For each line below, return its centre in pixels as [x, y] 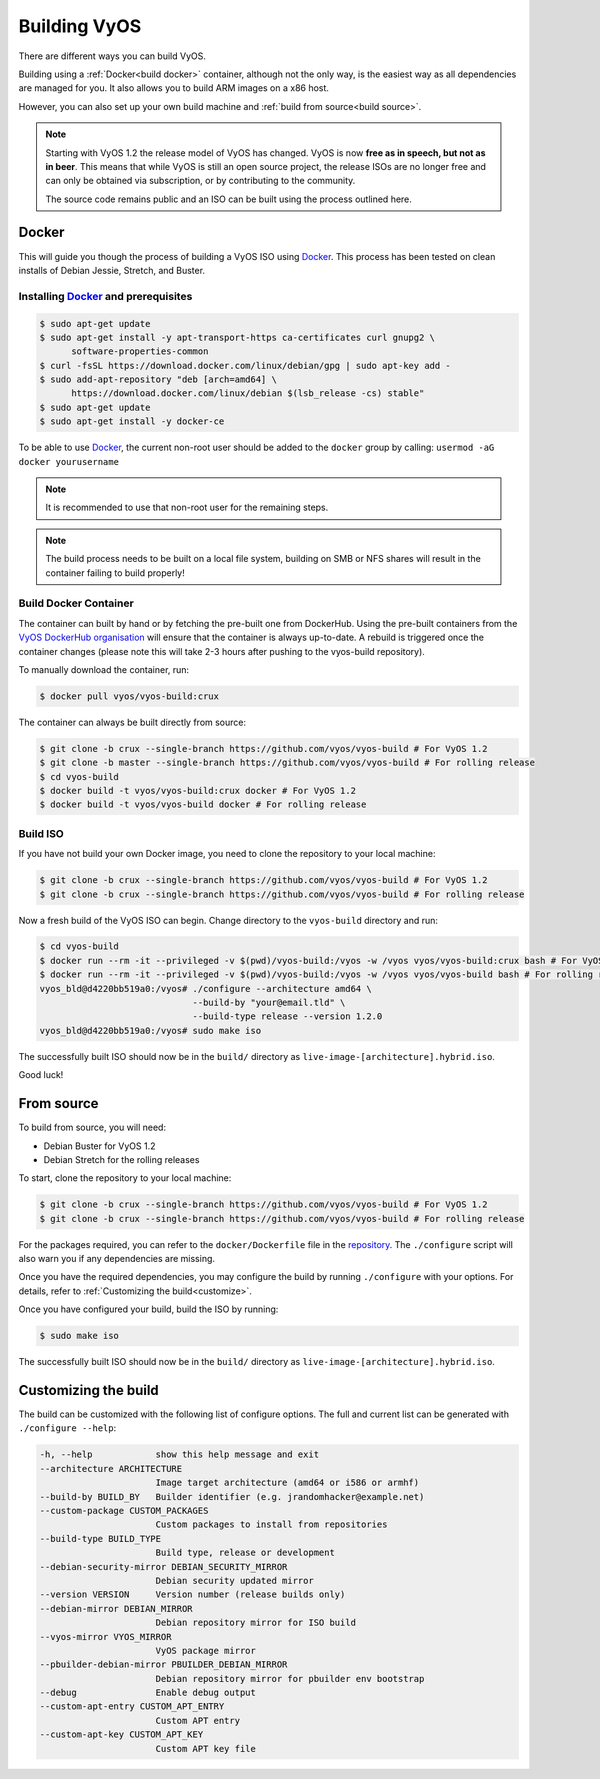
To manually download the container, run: [104, 669]
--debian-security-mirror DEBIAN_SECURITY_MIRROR [163, 1566]
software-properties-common [140, 351]
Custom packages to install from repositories [271, 1524]
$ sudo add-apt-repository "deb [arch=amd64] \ [158, 379]
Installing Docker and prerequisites [105, 296]
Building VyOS [80, 26]
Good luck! [41, 1075]
